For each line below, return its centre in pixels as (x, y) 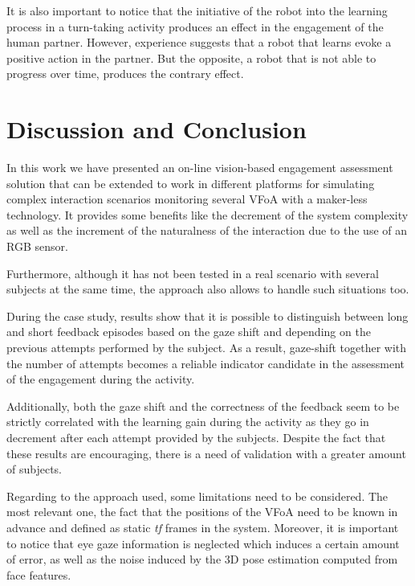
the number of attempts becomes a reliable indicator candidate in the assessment (205, 363)
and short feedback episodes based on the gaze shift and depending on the (189, 332)
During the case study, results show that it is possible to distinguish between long (207, 316)
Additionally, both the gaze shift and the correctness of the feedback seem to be (203, 406)
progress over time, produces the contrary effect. (125, 74)
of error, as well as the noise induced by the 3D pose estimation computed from (202, 559)
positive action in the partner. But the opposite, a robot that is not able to (191, 57)
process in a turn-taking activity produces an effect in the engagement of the (195, 26)
